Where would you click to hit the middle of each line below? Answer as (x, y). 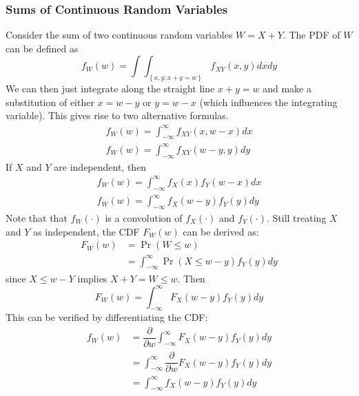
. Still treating (297, 217)
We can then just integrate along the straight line (110, 88)
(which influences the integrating (268, 102)
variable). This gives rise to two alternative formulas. (117, 115)
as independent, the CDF (86, 231)
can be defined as (42, 48)
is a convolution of (144, 217)
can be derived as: (221, 231)
